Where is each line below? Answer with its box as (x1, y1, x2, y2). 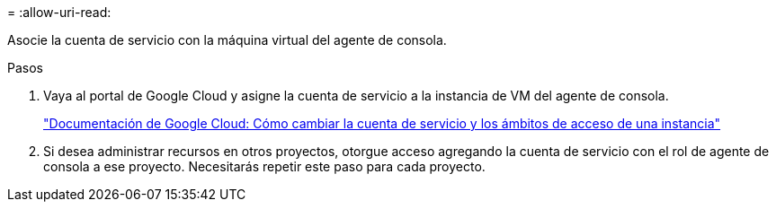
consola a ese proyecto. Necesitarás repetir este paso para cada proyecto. (43, 159, 486, 174)
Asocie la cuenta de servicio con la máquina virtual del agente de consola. (7, 32, 447, 48)
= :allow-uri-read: (7, 4, 111, 20)
